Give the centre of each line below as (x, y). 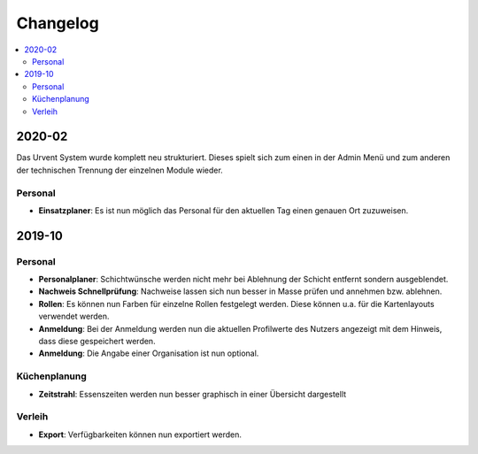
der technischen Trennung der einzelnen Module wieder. (119, 170)
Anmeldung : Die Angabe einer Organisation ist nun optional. (149, 353)
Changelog (58, 23)
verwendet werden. (74, 316)
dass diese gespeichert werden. (97, 342)
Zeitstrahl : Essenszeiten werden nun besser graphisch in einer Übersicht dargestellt (193, 394)
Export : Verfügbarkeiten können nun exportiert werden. (140, 435)
